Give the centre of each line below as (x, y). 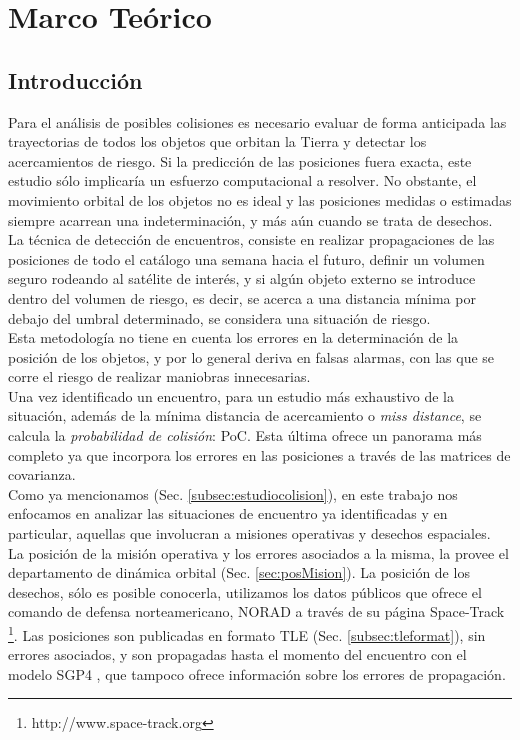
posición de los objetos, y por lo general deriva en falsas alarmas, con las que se (251, 356)
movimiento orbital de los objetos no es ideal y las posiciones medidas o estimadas (260, 199)
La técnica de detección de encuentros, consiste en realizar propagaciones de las (251, 239)
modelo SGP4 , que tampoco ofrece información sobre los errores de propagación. (257, 673)
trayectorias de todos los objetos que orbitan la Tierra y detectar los (217, 141)
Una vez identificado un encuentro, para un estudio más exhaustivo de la (231, 395)
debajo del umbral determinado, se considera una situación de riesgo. (219, 317)
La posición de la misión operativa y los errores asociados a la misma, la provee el (258, 552)
